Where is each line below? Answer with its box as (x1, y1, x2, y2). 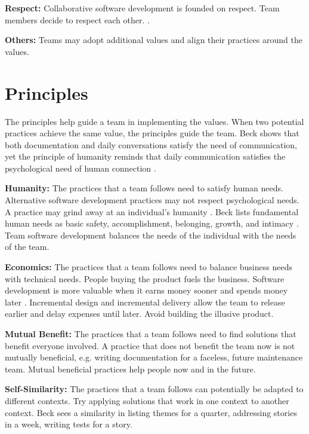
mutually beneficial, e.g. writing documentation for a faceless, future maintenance (5, 351, 303, 363)
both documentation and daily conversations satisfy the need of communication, (5, 138, 297, 151)
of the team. (5, 240, 50, 253)
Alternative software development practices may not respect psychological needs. (5, 194, 299, 206)
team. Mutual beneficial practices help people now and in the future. (5, 362, 256, 375)
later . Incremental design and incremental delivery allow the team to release (5, 295, 285, 308)
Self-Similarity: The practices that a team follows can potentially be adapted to (5, 383, 304, 395)
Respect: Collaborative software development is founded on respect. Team (5, 2, 280, 14)
